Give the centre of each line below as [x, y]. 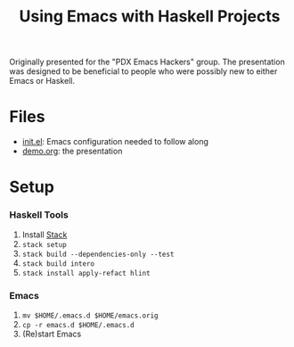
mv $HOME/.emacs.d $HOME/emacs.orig [90, 315]
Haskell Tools [39, 215]
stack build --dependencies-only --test [98, 254]
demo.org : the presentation [72, 151]
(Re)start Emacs [52, 334]
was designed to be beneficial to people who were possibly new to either [143, 71]
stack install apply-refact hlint [86, 273]
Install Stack [45, 235]
